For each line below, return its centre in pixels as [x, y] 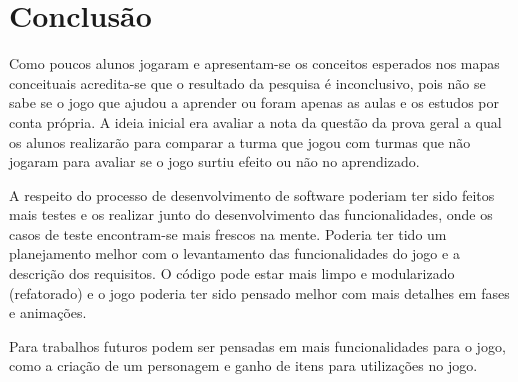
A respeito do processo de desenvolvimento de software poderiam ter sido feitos [252, 194]
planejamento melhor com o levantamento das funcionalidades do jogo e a [234, 253]
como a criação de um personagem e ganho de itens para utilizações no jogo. [243, 365]
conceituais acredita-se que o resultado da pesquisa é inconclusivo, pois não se [247, 82]
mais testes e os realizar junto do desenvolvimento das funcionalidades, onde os [251, 214]
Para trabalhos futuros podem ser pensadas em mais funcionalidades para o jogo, [257, 345]
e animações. [48, 312]
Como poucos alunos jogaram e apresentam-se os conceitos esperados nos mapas [254, 63]
